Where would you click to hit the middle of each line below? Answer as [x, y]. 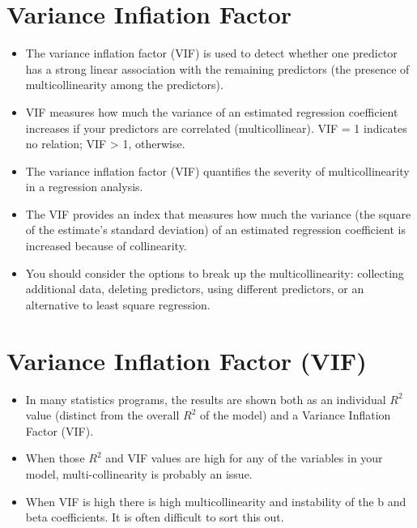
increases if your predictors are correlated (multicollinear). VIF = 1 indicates [216, 128]
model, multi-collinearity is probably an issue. [139, 473]
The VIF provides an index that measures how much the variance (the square [218, 213]
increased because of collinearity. [106, 246]
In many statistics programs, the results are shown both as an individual [206, 399]
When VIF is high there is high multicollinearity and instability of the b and [216, 501]
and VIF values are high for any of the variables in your [244, 458]
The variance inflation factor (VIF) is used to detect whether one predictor [211, 53]
